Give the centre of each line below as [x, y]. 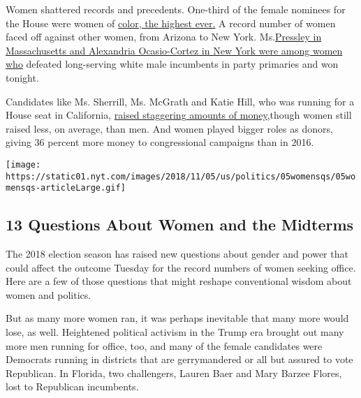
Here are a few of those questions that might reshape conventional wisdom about [179, 281]
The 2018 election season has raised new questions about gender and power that [177, 254]
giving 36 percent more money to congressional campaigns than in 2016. [160, 142]
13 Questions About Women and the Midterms [180, 224]
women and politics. [49, 294]
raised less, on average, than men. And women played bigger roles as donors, [169, 128]
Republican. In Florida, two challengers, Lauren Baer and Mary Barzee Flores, [174, 373]
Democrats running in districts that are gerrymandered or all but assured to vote [179, 359]
